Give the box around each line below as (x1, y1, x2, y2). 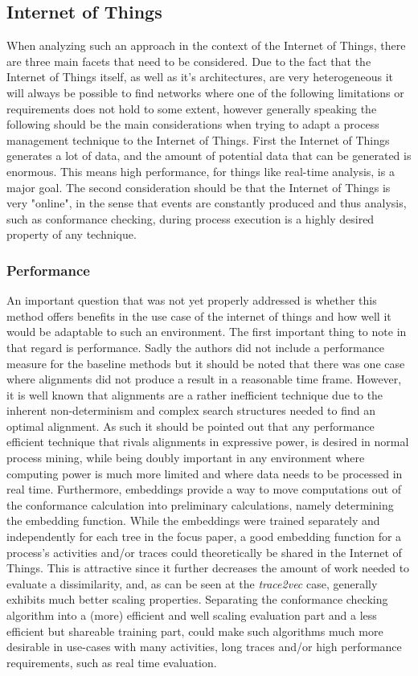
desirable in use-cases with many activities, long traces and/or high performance (6, 638, 402, 655)
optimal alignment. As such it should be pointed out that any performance (6, 417, 375, 434)
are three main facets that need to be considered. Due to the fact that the (6, 52, 371, 69)
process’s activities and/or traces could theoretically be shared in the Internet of (6, 543, 402, 560)
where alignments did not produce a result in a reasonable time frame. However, (6, 371, 402, 387)
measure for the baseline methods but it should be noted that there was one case (6, 354, 405, 371)
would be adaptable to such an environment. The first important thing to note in (6, 323, 407, 340)
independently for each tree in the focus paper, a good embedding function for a (6, 528, 402, 545)
